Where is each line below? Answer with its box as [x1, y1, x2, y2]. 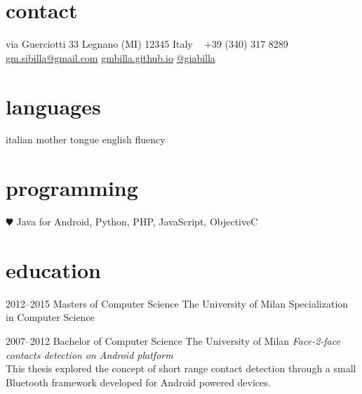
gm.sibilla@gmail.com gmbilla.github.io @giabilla [6, 50, 215, 65]
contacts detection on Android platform [6, 347, 173, 362]
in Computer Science [6, 310, 95, 324]
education [6, 255, 101, 284]
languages [6, 91, 101, 120]
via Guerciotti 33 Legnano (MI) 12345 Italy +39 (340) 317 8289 [6, 37, 288, 51]
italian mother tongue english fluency [6, 132, 166, 147]
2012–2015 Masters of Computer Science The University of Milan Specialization [6, 296, 349, 310]
